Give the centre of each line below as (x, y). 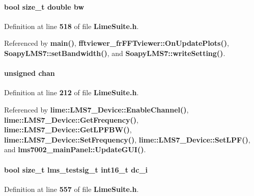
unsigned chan (30, 73)
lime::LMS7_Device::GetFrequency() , (71, 119)
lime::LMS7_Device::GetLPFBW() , (68, 130)
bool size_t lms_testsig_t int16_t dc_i (76, 169)
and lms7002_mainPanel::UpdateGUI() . (75, 149)
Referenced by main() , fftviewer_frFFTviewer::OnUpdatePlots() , (117, 43)
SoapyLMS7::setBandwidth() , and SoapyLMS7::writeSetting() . (115, 53)
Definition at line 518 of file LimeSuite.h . (72, 26)
